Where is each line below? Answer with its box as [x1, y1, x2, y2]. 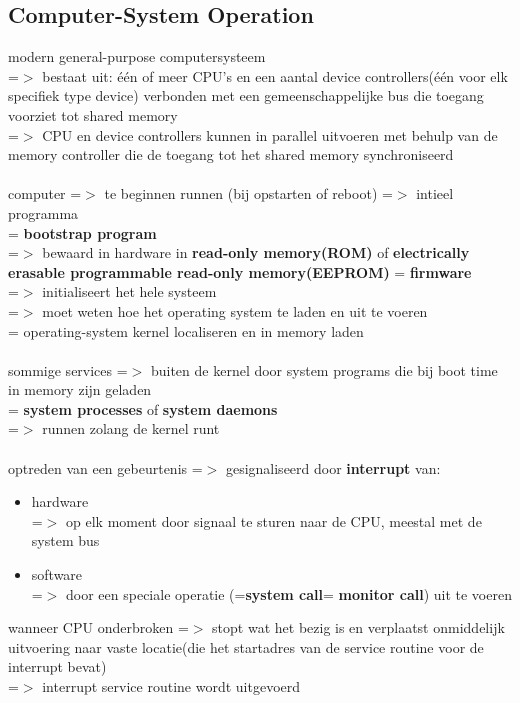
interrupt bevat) [8, 656, 107, 677]
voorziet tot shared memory [8, 104, 178, 125]
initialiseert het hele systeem [42, 281, 217, 302]
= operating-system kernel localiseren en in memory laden [8, 320, 364, 341]
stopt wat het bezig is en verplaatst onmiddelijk [212, 617, 505, 638]
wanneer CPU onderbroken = [8, 617, 189, 638]
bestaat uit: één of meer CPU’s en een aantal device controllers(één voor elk [42, 65, 508, 86]
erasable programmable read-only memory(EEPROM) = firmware [8, 261, 472, 282]
